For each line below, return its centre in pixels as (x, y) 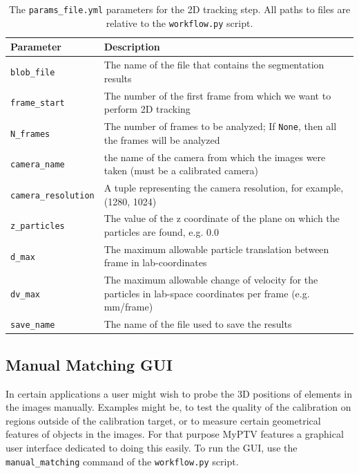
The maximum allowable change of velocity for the (211, 280)
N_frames (30, 134)
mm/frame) (128, 307)
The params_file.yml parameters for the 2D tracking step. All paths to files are (179, 9)
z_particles (38, 226)
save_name (33, 325)
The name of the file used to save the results (198, 324)
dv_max (25, 294)
